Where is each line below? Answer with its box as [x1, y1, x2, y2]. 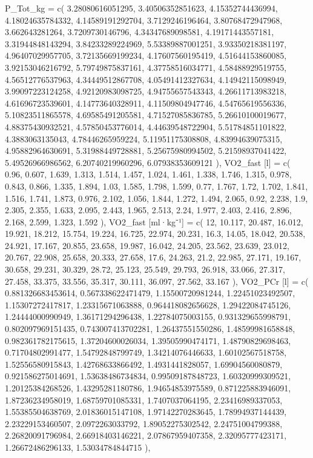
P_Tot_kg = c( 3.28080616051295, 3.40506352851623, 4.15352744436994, [5, 2, 278, 14]
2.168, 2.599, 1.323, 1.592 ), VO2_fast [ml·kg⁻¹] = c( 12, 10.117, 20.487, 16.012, [5, 215, 303, 228]
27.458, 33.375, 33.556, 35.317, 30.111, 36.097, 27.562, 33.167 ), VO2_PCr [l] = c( [5, 274, 309, 287]
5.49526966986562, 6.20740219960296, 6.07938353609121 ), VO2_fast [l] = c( [5, 156, 291, 168]
